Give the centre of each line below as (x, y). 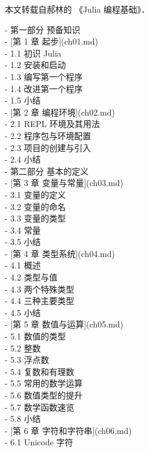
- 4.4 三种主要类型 (39, 301)
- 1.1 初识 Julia (33, 53)
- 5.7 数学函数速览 (39, 407)
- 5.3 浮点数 (27, 360)
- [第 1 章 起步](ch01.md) (51, 41)
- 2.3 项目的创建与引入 (48, 147)
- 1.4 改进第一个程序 (44, 88)
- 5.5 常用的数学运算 (44, 383)
